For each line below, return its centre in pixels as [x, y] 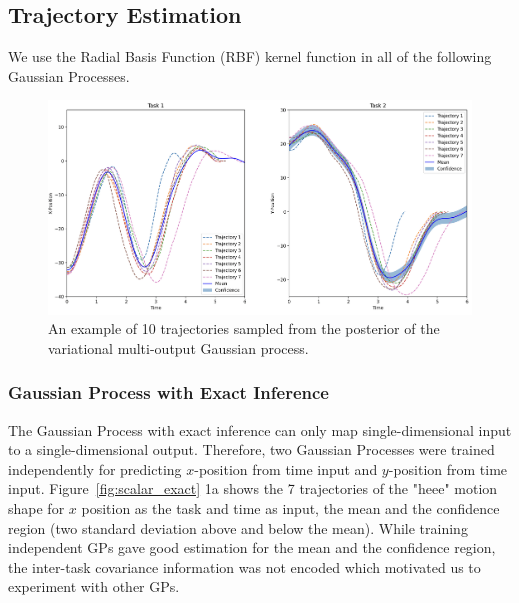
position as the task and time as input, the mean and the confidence [290, 508]
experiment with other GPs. [94, 586]
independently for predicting [95, 468]
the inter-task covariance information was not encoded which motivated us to [244, 566]
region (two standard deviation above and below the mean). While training [238, 527]
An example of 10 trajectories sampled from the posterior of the [244, 328]
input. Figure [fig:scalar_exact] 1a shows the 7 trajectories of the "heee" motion [253, 488]
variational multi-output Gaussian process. [178, 347]
